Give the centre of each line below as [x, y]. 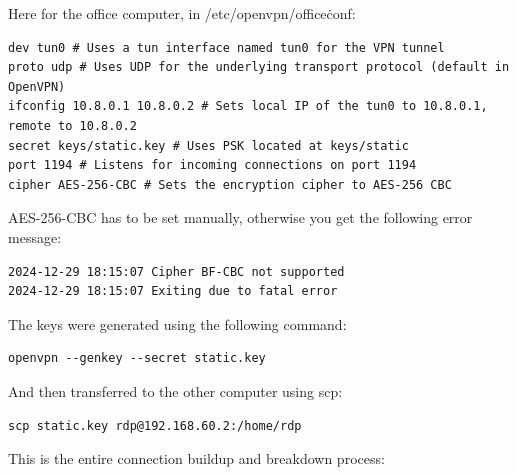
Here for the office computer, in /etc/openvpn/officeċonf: [182, 13]
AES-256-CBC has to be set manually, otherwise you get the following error [240, 217]
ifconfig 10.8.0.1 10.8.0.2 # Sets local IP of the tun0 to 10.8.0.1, [248, 106]
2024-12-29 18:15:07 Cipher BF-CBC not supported [176, 271]
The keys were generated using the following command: [177, 323]
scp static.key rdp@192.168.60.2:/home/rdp [155, 425]
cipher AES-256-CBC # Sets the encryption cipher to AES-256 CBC [230, 184]
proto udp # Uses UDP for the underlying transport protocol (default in [259, 67]
